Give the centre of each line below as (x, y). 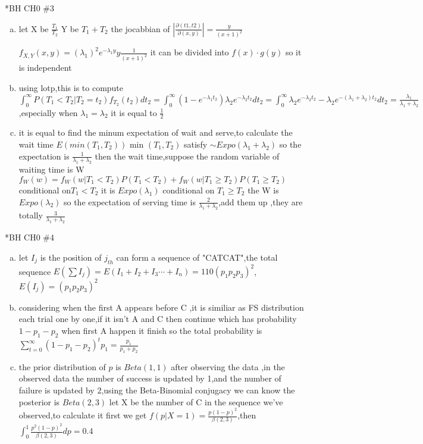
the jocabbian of (140, 28)
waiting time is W (51, 169)
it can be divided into (189, 52)
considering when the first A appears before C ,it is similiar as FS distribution (161, 307)
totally (31, 215)
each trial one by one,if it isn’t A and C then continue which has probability (158, 319)
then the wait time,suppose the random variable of (187, 156)
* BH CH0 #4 (30, 237)
